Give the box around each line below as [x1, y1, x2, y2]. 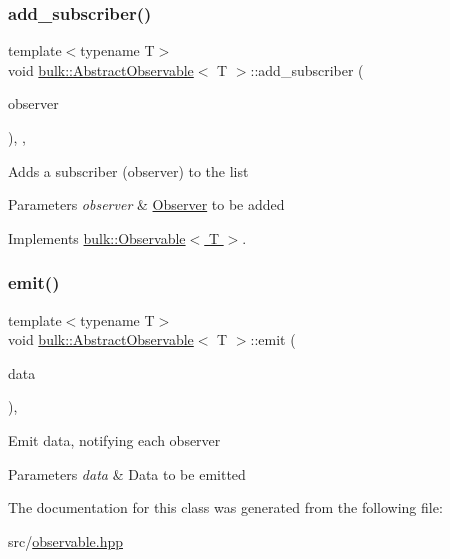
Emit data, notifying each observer [8, 429, 221, 450]
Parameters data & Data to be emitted [8, 463, 246, 484]
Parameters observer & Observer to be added [8, 194, 285, 215]
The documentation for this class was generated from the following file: [8, 497, 443, 518]
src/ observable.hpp [8, 530, 123, 551]
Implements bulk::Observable [8, 227, 186, 248]
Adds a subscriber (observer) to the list [8, 160, 249, 181]
